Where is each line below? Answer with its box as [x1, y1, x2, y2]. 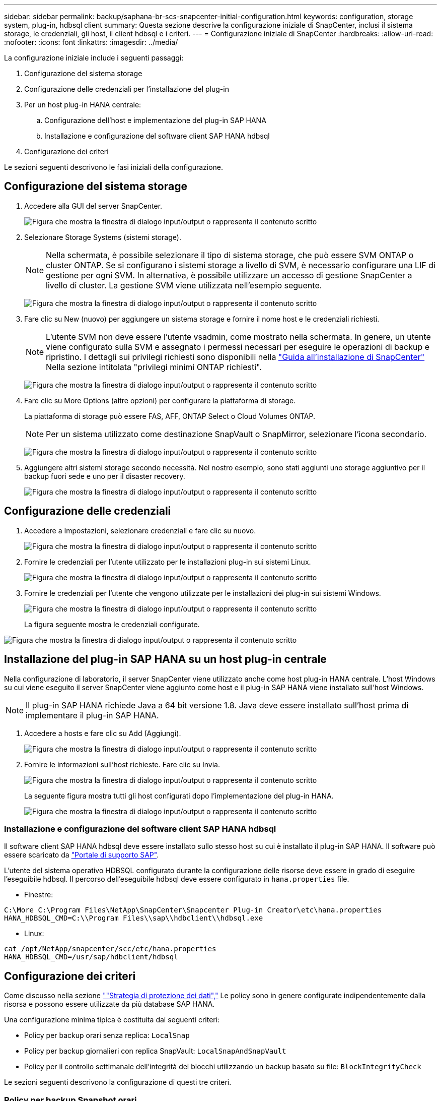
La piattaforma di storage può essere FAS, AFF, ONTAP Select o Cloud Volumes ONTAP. [24, 411, 315, 420]
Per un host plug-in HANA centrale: [24, 100, 141, 109]
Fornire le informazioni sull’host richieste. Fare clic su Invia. [24, 760, 220, 769]
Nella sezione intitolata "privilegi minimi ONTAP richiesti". [46, 361, 262, 372]
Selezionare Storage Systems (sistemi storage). [24, 232, 181, 241]
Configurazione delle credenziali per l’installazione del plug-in [24, 85, 229, 93]
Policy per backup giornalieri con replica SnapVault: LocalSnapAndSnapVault [24, 1047, 286, 1056]
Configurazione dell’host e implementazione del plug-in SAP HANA [44, 116, 266, 125]
